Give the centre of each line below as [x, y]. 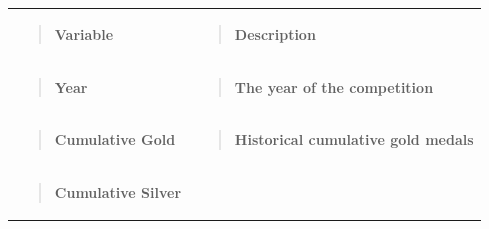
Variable [84, 33]
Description [275, 33]
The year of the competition [334, 86]
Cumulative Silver [118, 192]
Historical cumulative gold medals [354, 139]
